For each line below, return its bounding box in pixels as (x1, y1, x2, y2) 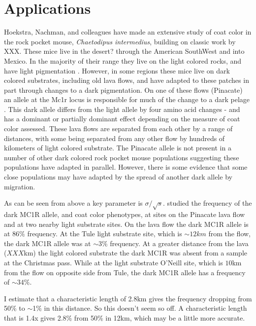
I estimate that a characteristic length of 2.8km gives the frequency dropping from (4, 293, 252, 303)
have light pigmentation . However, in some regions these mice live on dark (4, 65, 230, 75)
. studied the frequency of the (162, 198, 252, 208)
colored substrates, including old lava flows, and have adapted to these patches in (4, 75, 249, 85)
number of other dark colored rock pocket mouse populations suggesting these (4, 152, 239, 162)
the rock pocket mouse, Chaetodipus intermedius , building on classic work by (4, 36, 236, 46)
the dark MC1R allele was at (4, 238, 91, 248)
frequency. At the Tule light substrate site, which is (27, 228, 182, 239)
